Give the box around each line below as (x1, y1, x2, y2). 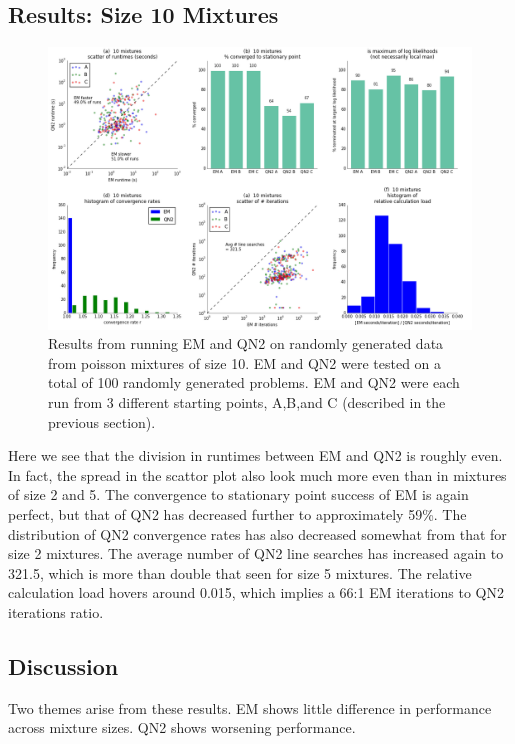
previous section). (48, 411, 156, 432)
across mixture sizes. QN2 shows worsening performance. (8, 717, 356, 738)
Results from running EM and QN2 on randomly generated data (48, 333, 444, 354)
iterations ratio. (8, 601, 104, 622)
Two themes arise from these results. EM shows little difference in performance (8, 697, 492, 718)
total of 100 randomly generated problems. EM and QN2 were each (48, 372, 460, 393)
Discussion (8, 650, 119, 681)
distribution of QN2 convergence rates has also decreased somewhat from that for (8, 523, 507, 544)
